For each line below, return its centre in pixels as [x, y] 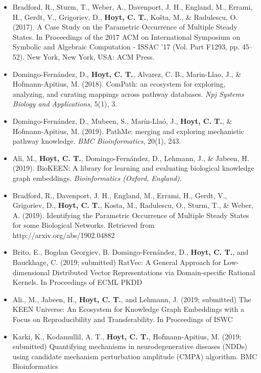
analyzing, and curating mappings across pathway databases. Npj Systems [128, 94]
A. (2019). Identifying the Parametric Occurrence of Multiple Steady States [131, 215]
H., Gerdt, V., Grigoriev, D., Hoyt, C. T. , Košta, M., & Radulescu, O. [125, 17]
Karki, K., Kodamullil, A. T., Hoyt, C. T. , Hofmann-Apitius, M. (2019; [127, 336]
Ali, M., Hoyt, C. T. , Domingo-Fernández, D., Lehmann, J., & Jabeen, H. [131, 158]
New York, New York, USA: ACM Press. [91, 56]
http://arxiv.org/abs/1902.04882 [64, 235]
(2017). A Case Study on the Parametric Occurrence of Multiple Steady [125, 27]
